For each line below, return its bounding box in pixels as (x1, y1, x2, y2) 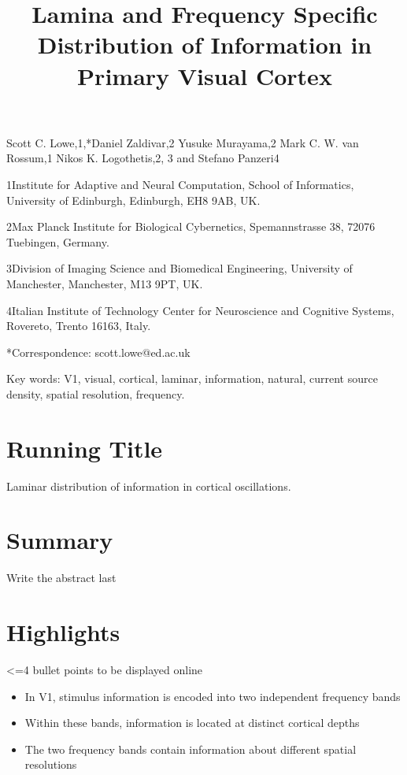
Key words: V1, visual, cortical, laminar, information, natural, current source (6, 370, 378, 387)
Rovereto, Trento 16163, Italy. (6, 317, 151, 334)
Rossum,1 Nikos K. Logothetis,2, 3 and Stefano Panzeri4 (6, 150, 279, 166)
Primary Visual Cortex (77, 59, 332, 91)
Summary (6, 524, 113, 556)
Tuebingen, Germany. (6, 233, 109, 250)
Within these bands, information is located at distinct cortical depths (24, 714, 360, 731)
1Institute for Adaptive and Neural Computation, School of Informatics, (6, 176, 354, 192)
